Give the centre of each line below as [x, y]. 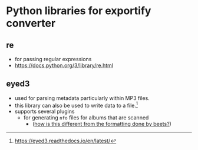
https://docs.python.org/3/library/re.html [64, 65]
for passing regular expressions [53, 59]
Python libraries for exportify [79, 11]
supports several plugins [44, 111]
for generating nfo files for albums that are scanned [86, 118]
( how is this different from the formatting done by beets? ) [102, 124]
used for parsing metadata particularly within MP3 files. [82, 98]
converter [31, 23]
